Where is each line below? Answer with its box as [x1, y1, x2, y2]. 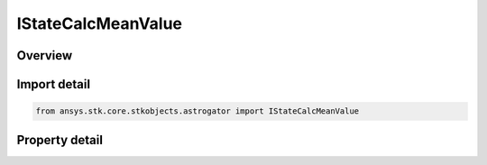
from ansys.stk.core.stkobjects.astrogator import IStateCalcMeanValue [35, 106, 360, 116]
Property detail [16, 132, 104, 148]
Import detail [16, 77, 90, 92]
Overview [16, 48, 73, 63]
